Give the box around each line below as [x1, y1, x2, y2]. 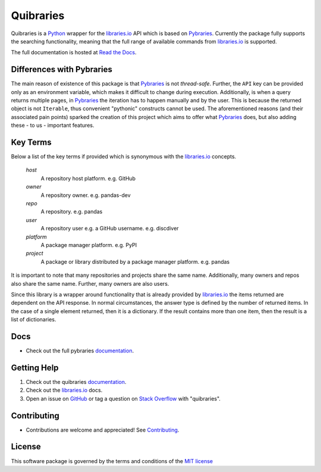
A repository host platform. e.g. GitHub [40, 174, 136, 182]
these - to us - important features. [11, 122, 95, 129]
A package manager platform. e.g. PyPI [40, 242, 137, 248]
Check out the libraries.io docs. [26, 387, 103, 394]
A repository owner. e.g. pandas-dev [40, 191, 131, 199]
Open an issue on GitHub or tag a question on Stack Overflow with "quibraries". [26, 395, 221, 402]
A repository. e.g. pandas [40, 208, 103, 215]
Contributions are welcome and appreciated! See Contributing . [26, 426, 180, 433]
